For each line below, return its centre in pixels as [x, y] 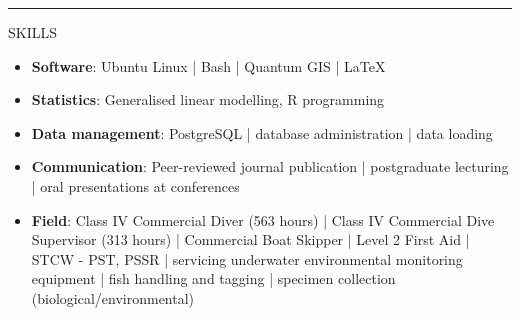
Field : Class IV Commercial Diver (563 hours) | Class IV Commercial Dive [263, 219]
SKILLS [33, 32]
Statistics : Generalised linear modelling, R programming [208, 99]
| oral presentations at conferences [135, 185]
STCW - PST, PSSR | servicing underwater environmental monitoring [247, 258]
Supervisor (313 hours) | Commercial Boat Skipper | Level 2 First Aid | [250, 239]
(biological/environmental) [113, 297]
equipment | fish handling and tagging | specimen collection [213, 278]
